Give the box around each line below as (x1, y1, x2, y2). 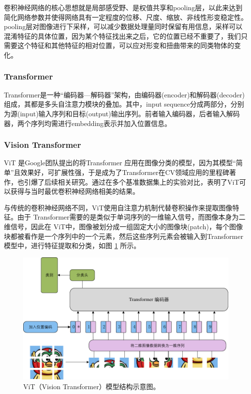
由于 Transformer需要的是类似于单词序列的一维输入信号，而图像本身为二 (17, 212, 246, 222)
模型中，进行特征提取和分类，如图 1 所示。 (4, 240, 141, 251)
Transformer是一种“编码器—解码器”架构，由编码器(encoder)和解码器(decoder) (4, 89, 245, 99)
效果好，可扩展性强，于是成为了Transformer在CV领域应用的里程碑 (20, 167, 230, 177)
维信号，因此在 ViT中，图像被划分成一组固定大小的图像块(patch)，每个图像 (4, 221, 243, 231)
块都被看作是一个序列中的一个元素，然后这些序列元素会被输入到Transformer (4, 231, 243, 241)
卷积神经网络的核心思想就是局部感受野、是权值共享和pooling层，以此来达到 (4, 2, 243, 12)
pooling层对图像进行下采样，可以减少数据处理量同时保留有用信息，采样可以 (4, 21, 243, 32)
